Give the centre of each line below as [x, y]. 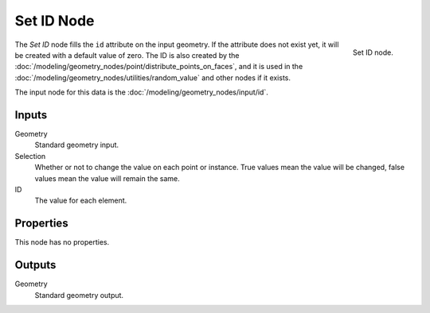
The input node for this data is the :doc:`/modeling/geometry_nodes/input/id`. [141, 92]
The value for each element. [81, 201]
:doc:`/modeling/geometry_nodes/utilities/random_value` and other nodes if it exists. [152, 77]
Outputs [35, 265]
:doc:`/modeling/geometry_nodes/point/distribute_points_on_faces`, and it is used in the [159, 67]
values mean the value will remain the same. [107, 178]
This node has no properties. [62, 242]
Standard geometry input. [77, 145]
